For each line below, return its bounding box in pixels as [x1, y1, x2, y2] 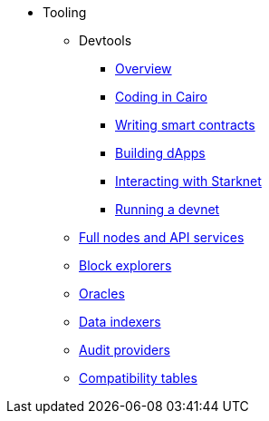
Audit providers [79, 342, 170, 357]
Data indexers [79, 314, 161, 329]
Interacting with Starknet [115, 173, 262, 189]
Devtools [79, 33, 132, 48]
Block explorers [79, 258, 172, 273]
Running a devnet [115, 201, 220, 217]
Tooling [43, 5, 87, 20]
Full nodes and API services [79, 230, 245, 245]
